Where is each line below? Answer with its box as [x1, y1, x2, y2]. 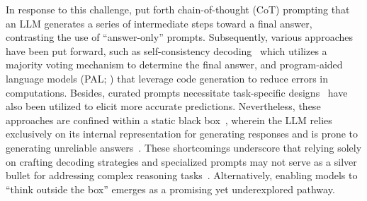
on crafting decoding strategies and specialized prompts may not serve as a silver [6, 154, 357, 169]
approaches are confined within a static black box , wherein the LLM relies [6, 112, 332, 127]
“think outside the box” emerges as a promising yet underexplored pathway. [6, 181, 335, 196]
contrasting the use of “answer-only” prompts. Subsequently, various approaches [6, 30, 353, 44]
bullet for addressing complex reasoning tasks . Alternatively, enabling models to [6, 168, 358, 183]
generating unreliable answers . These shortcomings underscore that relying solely [6, 140, 362, 154]
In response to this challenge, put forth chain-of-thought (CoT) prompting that [6, 2, 350, 16]
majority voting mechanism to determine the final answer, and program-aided [6, 57, 343, 72]
